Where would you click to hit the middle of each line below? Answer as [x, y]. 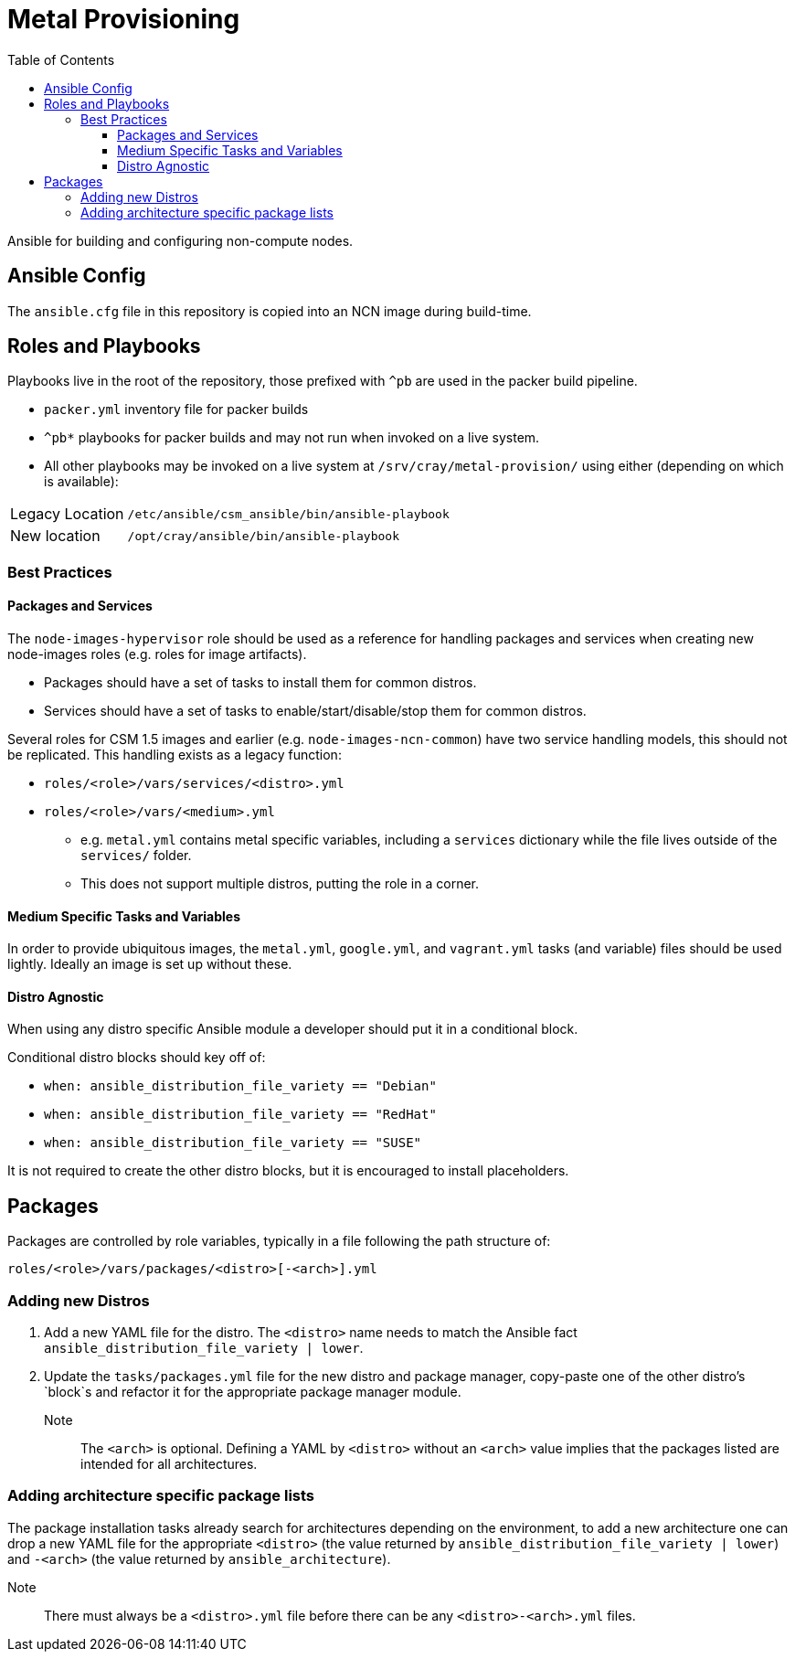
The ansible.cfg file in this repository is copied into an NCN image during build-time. [270, 311]
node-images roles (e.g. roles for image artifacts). [157, 654]
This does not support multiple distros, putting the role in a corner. [280, 884]
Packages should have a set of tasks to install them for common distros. [260, 683]
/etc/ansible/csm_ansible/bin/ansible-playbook [288, 514]
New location [55, 536]
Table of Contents [61, 59]
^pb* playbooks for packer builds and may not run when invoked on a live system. [292, 438]
